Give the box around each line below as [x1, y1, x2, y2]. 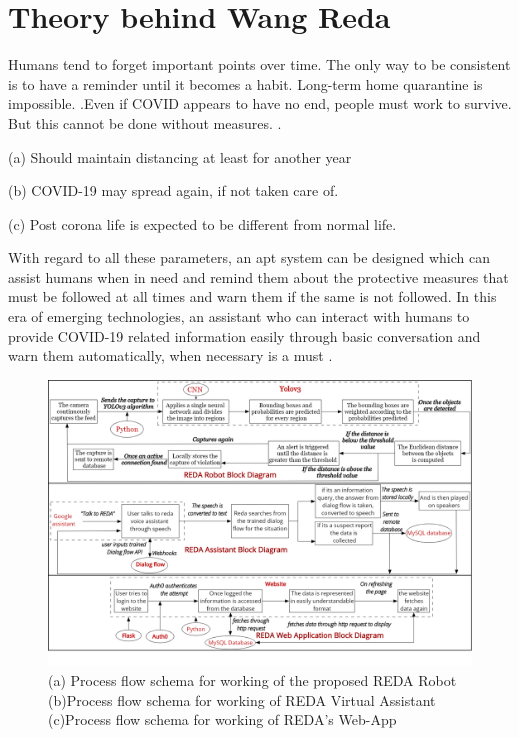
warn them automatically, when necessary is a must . [8, 345, 333, 366]
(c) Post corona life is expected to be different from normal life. [8, 213, 397, 234]
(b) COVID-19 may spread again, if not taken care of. [8, 180, 339, 201]
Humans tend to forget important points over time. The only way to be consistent [8, 54, 511, 75]
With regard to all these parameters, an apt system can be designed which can [8, 247, 490, 268]
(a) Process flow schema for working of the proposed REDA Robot [48, 669, 457, 690]
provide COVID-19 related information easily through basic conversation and [8, 325, 481, 346]
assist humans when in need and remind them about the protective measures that [8, 266, 509, 287]
